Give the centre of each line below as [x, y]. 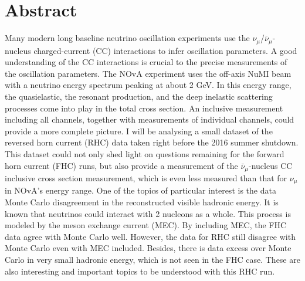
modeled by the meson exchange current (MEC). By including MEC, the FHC [146, 225]
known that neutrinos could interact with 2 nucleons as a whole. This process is [148, 213]
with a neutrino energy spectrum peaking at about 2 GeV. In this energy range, [148, 85]
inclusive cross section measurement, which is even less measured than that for [146, 177]
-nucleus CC [271, 165]
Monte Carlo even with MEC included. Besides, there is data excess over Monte [148, 248]
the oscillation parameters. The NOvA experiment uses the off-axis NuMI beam [148, 73]
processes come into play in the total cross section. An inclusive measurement [144, 108]
